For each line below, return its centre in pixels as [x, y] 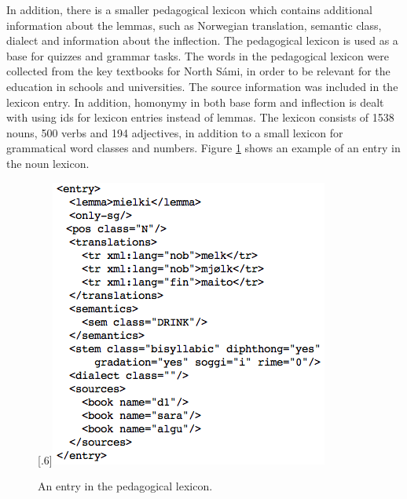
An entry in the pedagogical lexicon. [125, 486]
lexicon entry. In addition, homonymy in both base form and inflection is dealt [195, 102]
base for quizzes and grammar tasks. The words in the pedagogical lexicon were [198, 55]
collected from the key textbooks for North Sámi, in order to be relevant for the [198, 71]
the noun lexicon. [48, 163]
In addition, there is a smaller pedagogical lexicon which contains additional [189, 9]
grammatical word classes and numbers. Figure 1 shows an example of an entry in [203, 148]
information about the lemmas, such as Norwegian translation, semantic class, [194, 25]
